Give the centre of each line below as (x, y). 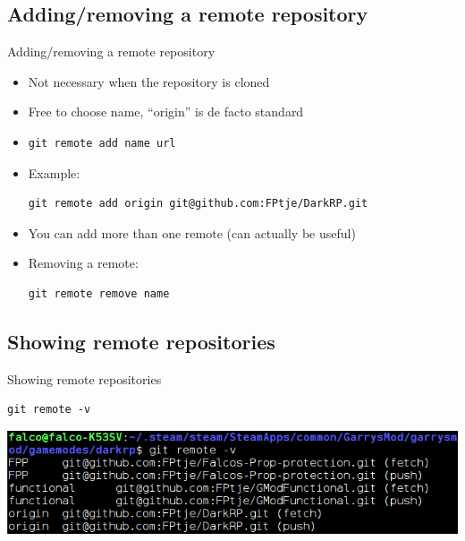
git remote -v (49, 410)
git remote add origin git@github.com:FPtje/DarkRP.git (198, 204)
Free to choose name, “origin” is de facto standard (166, 112)
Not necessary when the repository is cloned (149, 81)
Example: (54, 172)
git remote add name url (102, 143)
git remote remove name (99, 293)
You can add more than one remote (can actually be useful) (192, 232)
